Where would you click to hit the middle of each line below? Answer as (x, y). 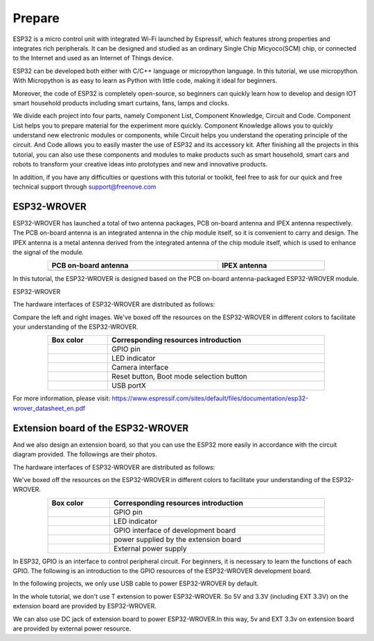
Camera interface (140, 368)
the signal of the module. (48, 253)
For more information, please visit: (62, 398)
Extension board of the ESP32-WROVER (101, 428)
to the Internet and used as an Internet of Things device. (93, 58)
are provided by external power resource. (72, 629)
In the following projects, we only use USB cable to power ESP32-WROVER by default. (136, 583)
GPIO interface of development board (175, 530)
